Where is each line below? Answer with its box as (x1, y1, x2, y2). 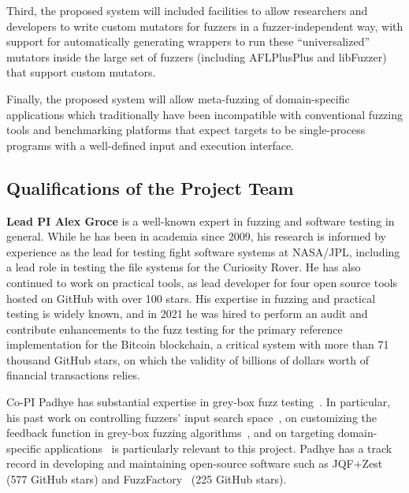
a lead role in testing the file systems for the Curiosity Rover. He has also (6, 259, 361, 275)
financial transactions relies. (6, 367, 140, 383)
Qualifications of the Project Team (6, 175, 294, 200)
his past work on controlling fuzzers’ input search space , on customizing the (6, 409, 377, 425)
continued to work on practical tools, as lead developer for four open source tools (6, 274, 397, 290)
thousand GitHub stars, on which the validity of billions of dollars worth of (6, 351, 369, 368)
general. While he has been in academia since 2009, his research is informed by (6, 228, 386, 245)
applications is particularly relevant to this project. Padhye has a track (44, 439, 392, 456)
